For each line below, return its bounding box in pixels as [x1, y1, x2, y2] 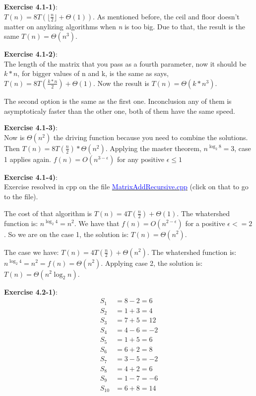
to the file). [4, 191, 38, 201]
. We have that [74, 218, 120, 228]
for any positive [117, 154, 165, 164]
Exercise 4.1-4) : [4, 171, 58, 182]
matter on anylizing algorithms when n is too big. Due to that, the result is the [4, 21, 246, 31]
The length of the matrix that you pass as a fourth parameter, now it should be [4, 58, 247, 69]
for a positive [185, 218, 225, 228]
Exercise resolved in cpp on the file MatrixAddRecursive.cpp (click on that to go [4, 181, 249, 192]
